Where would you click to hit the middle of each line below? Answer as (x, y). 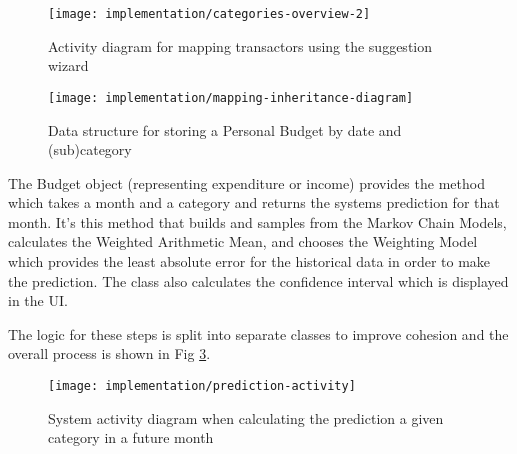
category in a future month (131, 437)
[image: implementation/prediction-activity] (202, 386)
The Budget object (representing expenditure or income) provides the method (246, 182)
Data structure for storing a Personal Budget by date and (225, 129)
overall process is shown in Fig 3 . (109, 353)
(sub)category (90, 149)
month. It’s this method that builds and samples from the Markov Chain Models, (257, 221)
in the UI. (38, 300)
